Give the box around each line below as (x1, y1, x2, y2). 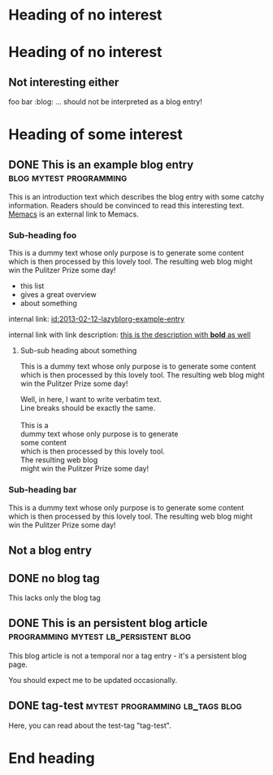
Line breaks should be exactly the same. (19, 403, 156, 413)
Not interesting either (8, 75, 119, 89)
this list (19, 281, 45, 291)
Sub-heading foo (8, 230, 77, 241)
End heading (8, 749, 95, 767)
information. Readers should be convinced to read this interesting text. (8, 201, 245, 211)
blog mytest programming (8, 170, 128, 184)
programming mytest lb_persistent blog (8, 629, 192, 643)
